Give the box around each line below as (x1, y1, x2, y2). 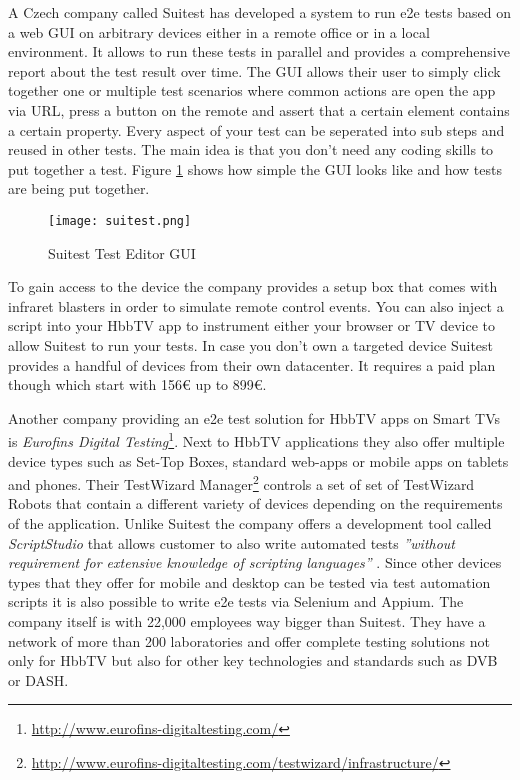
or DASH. (8, 669, 69, 690)
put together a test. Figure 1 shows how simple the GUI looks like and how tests (8, 158, 502, 179)
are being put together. (8, 178, 150, 199)
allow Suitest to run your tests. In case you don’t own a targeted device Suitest (8, 334, 494, 355)
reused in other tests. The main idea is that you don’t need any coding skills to (8, 139, 494, 160)
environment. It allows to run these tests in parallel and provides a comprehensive (8, 41, 510, 62)
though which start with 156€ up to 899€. (8, 374, 267, 395)
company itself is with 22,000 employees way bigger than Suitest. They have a (8, 611, 486, 631)
